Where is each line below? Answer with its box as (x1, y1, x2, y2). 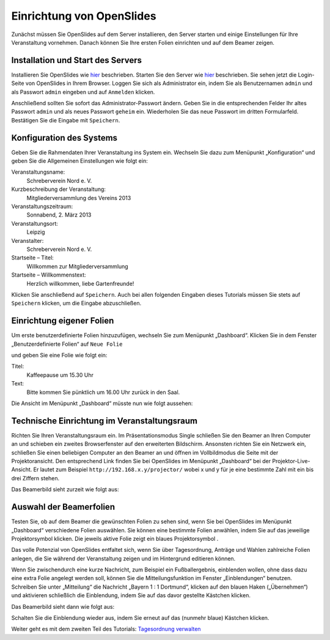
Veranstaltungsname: (11, 168, 65, 176)
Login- (298, 71, 315, 78)
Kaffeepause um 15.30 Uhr (26, 371, 94, 379)
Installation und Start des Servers (11, 55, 142, 65)
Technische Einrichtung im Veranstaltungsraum (11, 415, 198, 426)
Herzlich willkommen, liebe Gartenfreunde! (26, 280, 134, 287)
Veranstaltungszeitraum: (11, 203, 73, 210)
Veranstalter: (11, 237, 44, 244)
